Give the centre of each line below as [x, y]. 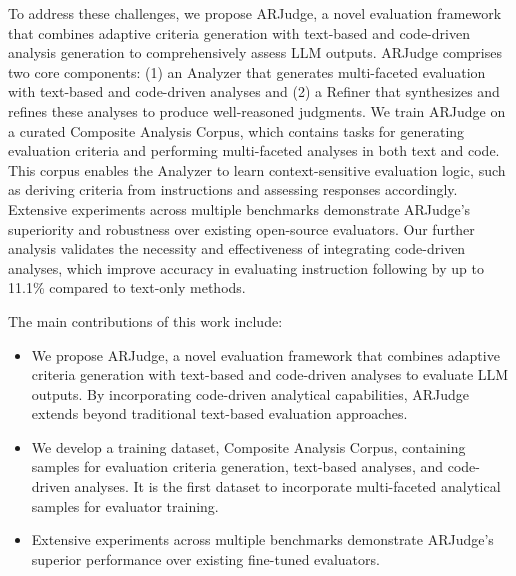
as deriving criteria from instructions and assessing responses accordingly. [233, 189]
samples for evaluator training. [125, 505]
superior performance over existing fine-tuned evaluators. [205, 558]
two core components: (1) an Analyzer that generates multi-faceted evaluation [247, 71]
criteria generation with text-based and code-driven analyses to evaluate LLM [270, 374]
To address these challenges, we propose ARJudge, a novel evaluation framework [255, 13]
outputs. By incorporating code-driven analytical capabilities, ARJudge [250, 393]
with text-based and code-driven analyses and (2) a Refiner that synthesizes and [254, 91]
